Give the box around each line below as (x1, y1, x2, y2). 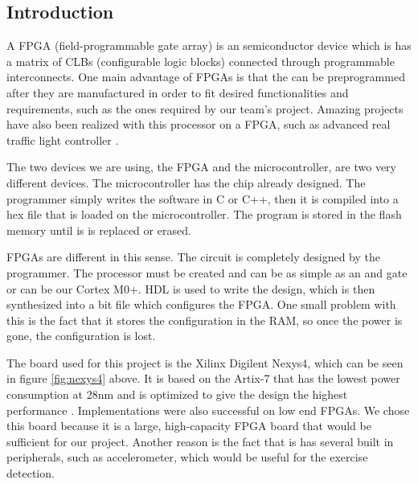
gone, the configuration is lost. (6, 327, 156, 344)
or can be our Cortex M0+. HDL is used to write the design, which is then (6, 280, 375, 297)
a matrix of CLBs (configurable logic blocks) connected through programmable (6, 52, 395, 69)
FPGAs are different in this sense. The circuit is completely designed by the (6, 248, 380, 265)
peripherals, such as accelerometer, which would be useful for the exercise (6, 449, 368, 466)
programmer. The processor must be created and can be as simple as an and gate (6, 264, 408, 281)
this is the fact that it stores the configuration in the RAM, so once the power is (6, 311, 403, 328)
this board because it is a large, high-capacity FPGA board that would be (6, 417, 371, 434)
